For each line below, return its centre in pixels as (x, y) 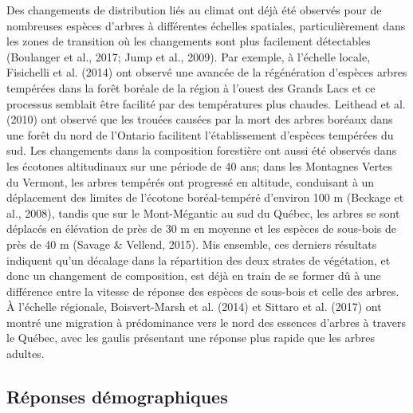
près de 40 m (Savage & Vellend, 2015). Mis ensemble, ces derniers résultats (192, 244)
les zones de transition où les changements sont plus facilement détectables (189, 41)
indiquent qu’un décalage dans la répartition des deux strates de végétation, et (199, 260)
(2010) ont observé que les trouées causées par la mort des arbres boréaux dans (200, 119)
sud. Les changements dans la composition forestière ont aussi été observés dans (202, 150)
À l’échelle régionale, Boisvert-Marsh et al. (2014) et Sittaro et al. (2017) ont (194, 307)
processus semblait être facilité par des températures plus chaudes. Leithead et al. (206, 103)
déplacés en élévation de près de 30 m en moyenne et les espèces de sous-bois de (201, 228)
